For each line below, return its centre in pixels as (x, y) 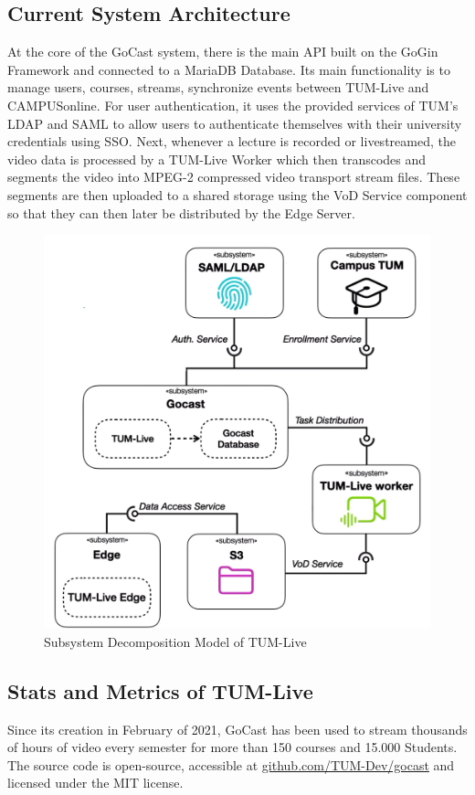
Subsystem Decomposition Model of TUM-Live (175, 641)
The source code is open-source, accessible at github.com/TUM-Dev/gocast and (231, 764)
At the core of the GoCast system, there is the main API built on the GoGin (223, 52)
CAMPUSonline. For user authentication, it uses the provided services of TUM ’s (233, 105)
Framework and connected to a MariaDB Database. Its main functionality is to (229, 69)
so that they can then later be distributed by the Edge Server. (181, 212)
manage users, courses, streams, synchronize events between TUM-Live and (218, 87)
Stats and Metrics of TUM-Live (160, 690)
